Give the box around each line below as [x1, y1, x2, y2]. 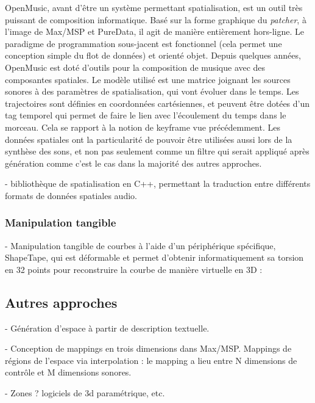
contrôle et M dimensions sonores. [5, 366, 132, 379]
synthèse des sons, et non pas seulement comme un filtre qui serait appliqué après [5, 145, 310, 158]
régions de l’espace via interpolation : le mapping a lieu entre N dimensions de [5, 354, 297, 366]
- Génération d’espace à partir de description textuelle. [5, 321, 210, 334]
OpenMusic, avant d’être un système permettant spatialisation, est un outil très [5, 1, 303, 13]
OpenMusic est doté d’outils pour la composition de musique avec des [5, 60, 266, 73]
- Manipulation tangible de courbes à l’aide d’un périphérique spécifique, [5, 239, 276, 252]
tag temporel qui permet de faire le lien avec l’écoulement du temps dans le [5, 109, 286, 122]
